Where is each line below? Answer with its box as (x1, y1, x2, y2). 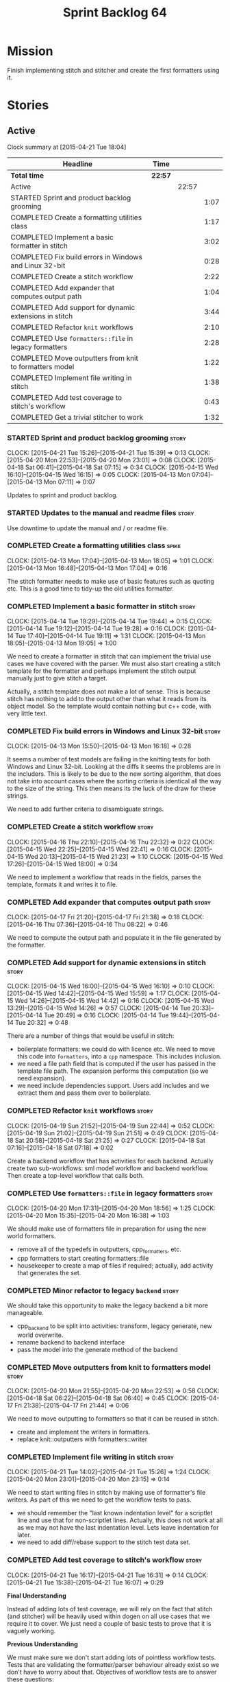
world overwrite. (16, 1331, 64, 1339)
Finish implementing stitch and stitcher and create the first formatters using (7, 66, 220, 74)
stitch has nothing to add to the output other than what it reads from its (7, 695, 207, 703)
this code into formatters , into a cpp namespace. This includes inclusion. (16, 1052, 222, 1061)
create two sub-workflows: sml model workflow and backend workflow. (7, 1164, 209, 1172)
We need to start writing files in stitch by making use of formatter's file (7, 1489, 206, 1497)
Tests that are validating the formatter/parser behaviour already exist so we (7, 1660, 220, 1668)
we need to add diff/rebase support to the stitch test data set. (16, 1538, 191, 1546)
